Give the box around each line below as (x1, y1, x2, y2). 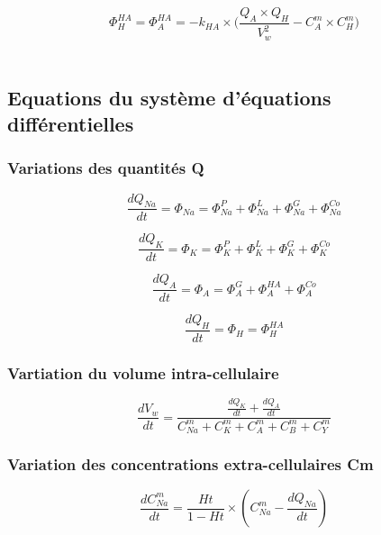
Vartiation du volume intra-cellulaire (7, 361, 279, 384)
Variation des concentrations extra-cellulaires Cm (7, 452, 374, 475)
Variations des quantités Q (7, 157, 204, 179)
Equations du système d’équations (7, 83, 331, 111)
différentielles (7, 110, 134, 137)
